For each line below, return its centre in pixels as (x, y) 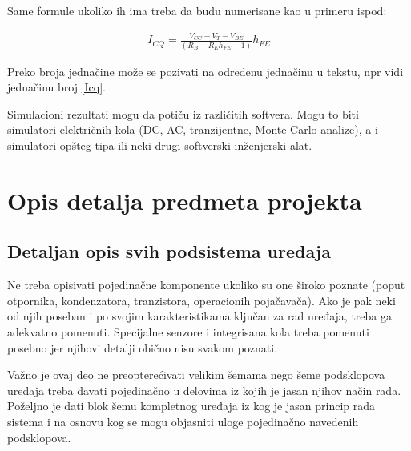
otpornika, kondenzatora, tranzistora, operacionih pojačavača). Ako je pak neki (201, 300)
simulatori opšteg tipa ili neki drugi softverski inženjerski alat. (160, 145)
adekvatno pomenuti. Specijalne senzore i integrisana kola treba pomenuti (188, 331)
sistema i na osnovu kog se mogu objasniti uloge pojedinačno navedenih (183, 421)
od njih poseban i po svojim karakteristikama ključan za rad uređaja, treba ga (199, 316)
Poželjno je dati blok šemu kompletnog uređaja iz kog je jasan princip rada (191, 406)
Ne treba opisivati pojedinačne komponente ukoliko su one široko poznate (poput (206, 285)
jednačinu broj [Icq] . (56, 87)
